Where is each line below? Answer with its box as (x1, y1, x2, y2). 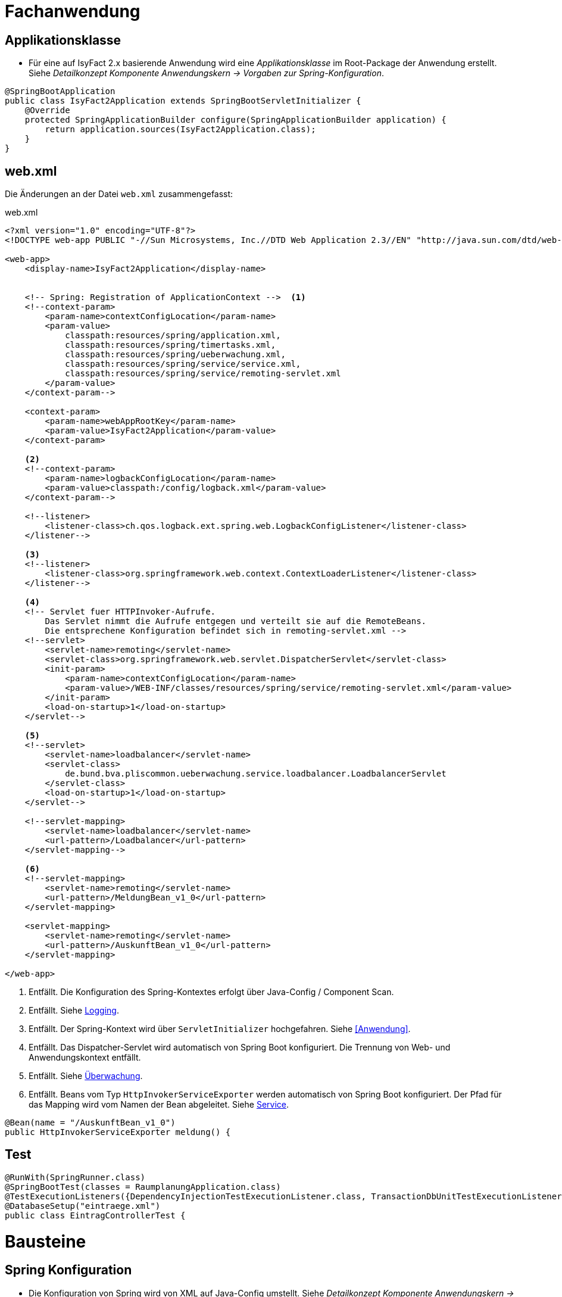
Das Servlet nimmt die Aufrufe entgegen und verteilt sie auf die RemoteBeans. (45, 616, 427, 626)
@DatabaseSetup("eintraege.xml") (5, 1201, 161, 1211)
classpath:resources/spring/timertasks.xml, (65, 340, 276, 350)
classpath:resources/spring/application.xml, (65, 331, 281, 341)
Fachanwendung (5, 1, 140, 21)
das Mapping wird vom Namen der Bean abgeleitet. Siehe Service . (29, 1099, 289, 1110)
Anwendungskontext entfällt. (29, 1052, 141, 1063)
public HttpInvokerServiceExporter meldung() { (5, 1127, 231, 1137)
